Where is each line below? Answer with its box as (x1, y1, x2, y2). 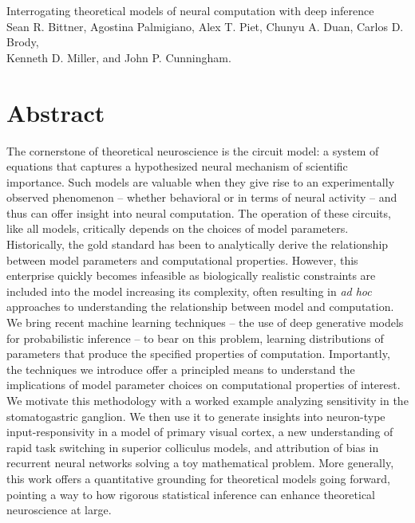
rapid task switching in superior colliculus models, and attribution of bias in (6, 438, 379, 455)
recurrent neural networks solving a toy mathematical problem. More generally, (6, 454, 394, 471)
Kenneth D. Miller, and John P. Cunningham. (6, 49, 231, 65)
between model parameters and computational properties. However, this (6, 251, 358, 268)
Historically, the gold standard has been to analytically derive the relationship (6, 236, 389, 253)
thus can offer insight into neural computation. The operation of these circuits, (6, 204, 391, 221)
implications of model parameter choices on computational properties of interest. (6, 376, 401, 393)
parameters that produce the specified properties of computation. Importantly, (6, 345, 390, 362)
